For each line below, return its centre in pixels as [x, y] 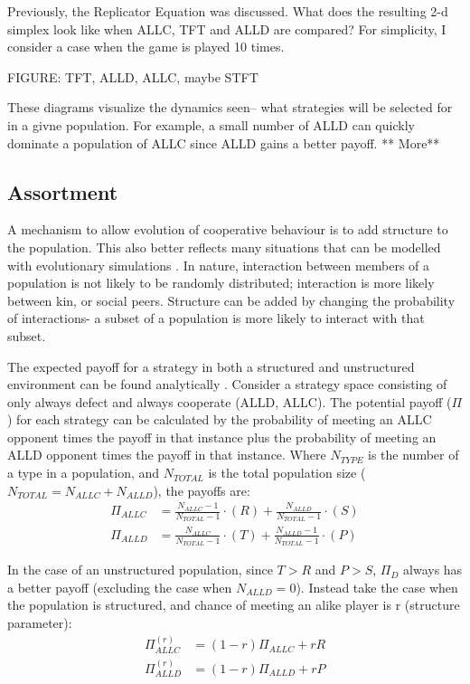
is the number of [414, 455]
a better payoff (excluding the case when [120, 587]
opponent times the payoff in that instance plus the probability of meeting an [222, 437]
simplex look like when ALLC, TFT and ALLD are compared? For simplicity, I [227, 28]
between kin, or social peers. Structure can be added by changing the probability [231, 300]
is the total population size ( [287, 473]
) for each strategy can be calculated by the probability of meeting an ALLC [220, 419]
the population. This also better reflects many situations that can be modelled [224, 247]
